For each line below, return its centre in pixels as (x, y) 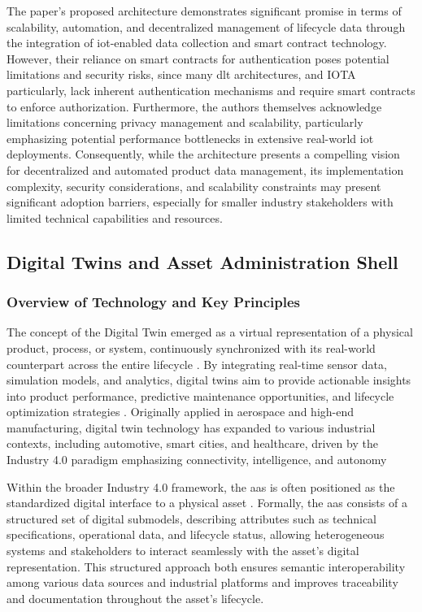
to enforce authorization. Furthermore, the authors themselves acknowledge (194, 106)
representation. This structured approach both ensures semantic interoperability (206, 566)
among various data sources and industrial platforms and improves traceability (202, 582)
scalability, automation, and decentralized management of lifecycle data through (206, 26)
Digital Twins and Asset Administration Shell (202, 261)
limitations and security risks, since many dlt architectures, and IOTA (181, 74)
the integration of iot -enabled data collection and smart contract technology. (197, 43)
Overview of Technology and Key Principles (153, 302)
